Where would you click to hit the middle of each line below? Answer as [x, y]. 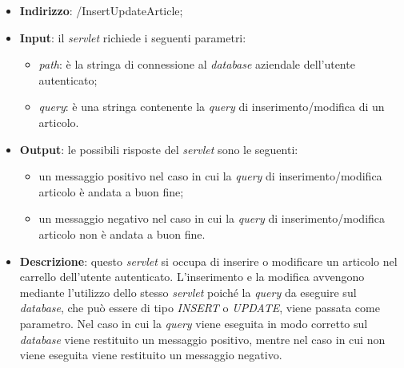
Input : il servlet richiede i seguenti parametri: [133, 37]
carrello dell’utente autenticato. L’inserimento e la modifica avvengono [192, 277]
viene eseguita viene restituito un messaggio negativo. [151, 355]
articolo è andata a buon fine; [111, 191]
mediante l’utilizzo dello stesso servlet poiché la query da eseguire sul [188, 292]
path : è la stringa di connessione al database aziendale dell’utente [197, 64]
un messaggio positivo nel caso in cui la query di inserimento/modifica [210, 176]
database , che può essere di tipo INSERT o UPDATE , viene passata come [200, 308]
